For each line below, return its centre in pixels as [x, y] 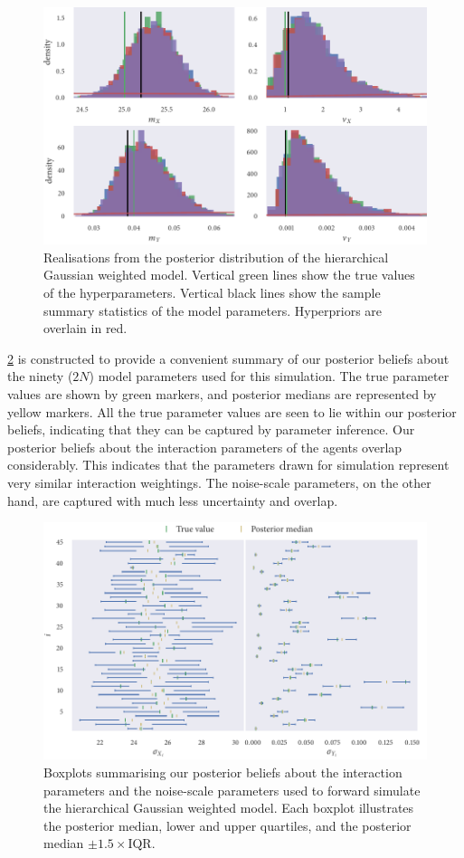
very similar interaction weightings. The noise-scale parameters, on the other [219, 482]
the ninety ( [40, 376]
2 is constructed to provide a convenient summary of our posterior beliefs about [228, 358]
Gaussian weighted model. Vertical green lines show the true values [229, 275]
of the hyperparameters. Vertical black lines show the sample [212, 293]
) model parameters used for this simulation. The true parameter [269, 376]
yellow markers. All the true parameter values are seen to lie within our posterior [232, 411]
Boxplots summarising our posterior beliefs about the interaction [223, 772]
